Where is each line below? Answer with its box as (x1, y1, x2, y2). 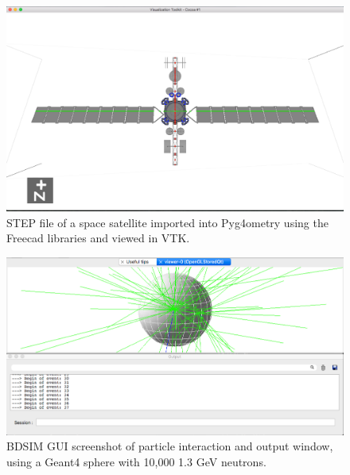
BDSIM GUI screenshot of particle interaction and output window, (6, 438, 333, 454)
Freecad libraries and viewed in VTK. (6, 230, 190, 246)
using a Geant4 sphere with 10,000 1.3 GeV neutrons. (6, 453, 266, 469)
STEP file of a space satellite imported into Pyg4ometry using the (6, 214, 329, 230)
